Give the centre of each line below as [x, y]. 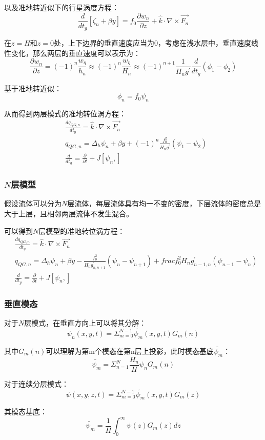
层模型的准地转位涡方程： [82, 231]
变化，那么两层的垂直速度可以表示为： [76, 53]
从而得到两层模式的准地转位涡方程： [65, 114]
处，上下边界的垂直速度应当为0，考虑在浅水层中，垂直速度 [152, 43]
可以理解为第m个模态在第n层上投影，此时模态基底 [130, 351]
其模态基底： [26, 412]
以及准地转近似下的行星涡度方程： [62, 7]
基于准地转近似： [33, 88]
